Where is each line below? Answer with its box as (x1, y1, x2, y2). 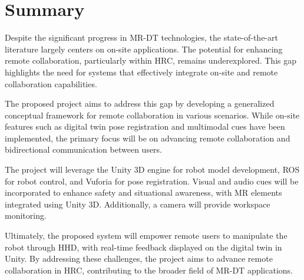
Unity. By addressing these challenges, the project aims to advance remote (5, 252, 273, 265)
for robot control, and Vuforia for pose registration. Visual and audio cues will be (5, 174, 299, 187)
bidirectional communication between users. (5, 143, 163, 156)
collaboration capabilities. (5, 77, 97, 90)
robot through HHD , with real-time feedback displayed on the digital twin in (5, 241, 282, 253)
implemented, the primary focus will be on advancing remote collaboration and (5, 131, 290, 144)
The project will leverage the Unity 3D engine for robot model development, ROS (5, 163, 300, 176)
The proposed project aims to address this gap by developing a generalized (5, 97, 275, 110)
